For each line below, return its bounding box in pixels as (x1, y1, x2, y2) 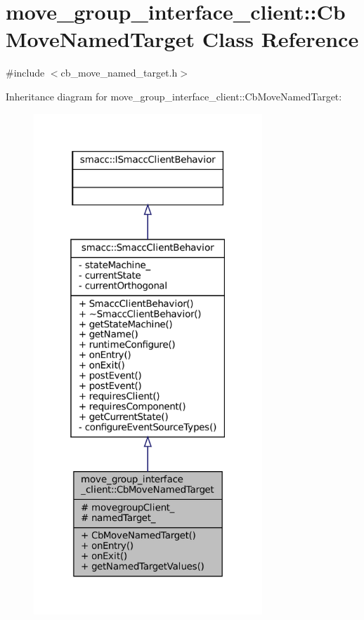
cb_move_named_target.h (60, 65, 178, 80)
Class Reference (202, 25, 359, 53)
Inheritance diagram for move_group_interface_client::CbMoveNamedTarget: (6, 88, 342, 103)
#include (6, 65, 45, 80)
